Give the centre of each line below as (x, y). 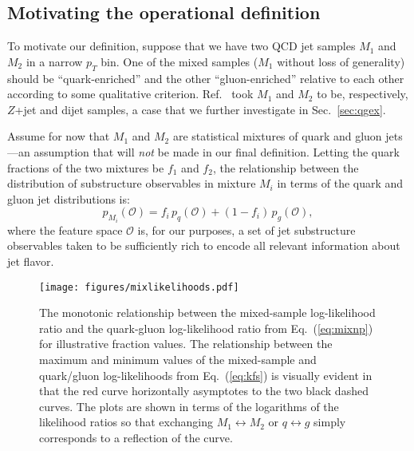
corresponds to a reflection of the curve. (136, 437)
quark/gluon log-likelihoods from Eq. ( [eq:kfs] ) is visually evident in (206, 375)
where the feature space (65, 229)
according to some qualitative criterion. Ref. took (130, 94)
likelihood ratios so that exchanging (126, 422)
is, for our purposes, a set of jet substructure (246, 229)
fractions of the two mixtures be (86, 167)
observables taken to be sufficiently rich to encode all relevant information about (204, 245)
